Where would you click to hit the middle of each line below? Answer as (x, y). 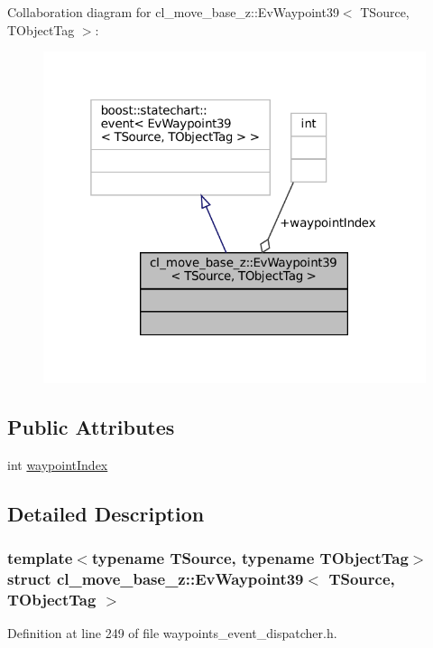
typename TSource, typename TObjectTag (250, 557)
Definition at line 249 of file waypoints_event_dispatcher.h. (172, 633)
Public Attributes (91, 426)
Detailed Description (106, 513)
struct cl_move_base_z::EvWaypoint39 (156, 578)
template (40, 557)
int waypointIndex (58, 464)
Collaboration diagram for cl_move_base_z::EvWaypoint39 (173, 12)
